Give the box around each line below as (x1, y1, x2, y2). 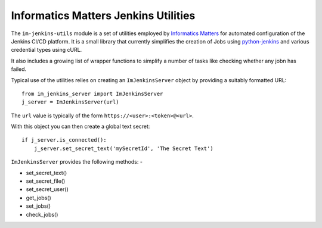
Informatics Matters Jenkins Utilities (11, 9, 196, 22)
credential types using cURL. (11, 46, 82, 54)
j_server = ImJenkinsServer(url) (21, 99, 119, 105)
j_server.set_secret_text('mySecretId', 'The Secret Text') (33, 145, 214, 152)
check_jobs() (26, 211, 58, 218)
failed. (11, 65, 27, 73)
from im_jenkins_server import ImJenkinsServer (21, 90, 163, 97)
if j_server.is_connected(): (21, 137, 107, 143)
